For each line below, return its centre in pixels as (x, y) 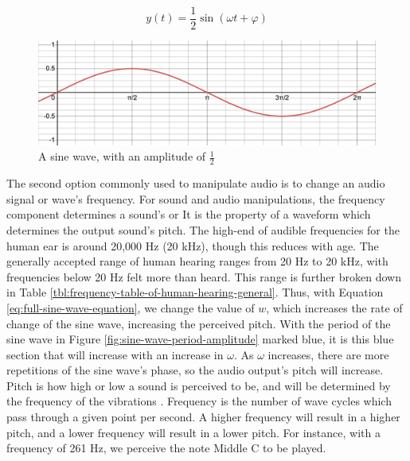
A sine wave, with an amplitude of (122, 156)
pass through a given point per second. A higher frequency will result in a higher (203, 417)
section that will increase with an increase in (115, 354)
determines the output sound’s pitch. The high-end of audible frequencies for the (203, 229)
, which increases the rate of (334, 307)
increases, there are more (328, 354)
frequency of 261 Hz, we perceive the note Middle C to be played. (166, 448)
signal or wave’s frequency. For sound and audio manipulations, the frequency (196, 198)
